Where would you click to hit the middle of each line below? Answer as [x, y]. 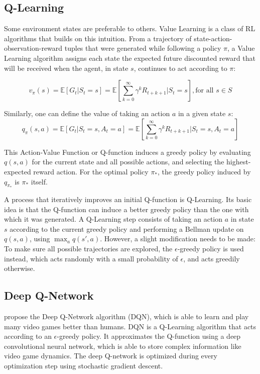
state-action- [213, 38]
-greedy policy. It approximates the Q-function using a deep [149, 336]
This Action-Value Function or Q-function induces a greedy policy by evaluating [127, 152]
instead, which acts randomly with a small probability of [91, 258]
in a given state [202, 113]
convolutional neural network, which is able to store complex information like [123, 346]
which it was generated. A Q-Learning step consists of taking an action [113, 219]
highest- [239, 162]
